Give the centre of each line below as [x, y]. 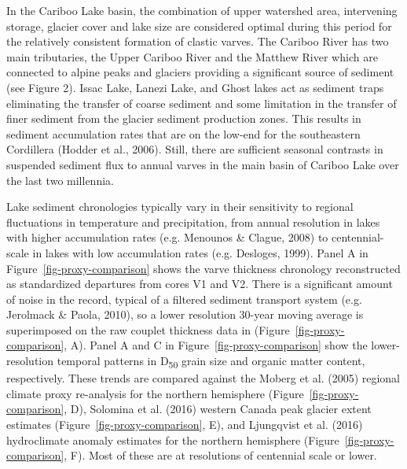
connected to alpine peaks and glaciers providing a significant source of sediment [200, 72]
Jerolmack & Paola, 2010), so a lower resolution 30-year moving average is [185, 314]
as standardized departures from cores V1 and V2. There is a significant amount [200, 284]
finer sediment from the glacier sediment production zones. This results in [184, 118]
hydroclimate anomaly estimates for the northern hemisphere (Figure [173, 439]
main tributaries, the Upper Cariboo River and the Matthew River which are [192, 56]
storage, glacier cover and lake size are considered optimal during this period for [199, 26]
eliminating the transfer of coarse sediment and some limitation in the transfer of [202, 103]
